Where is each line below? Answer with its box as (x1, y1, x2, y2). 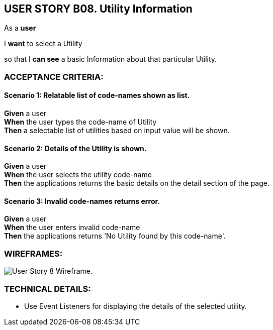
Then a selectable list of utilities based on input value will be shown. (4, 126, 230, 135)
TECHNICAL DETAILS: (4, 283, 91, 294)
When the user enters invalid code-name (4, 223, 140, 232)
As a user (4, 24, 36, 33)
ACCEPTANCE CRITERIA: (4, 71, 104, 82)
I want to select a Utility (4, 39, 82, 48)
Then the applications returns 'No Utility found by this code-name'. (4, 232, 226, 241)
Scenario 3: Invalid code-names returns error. (4, 196, 160, 205)
